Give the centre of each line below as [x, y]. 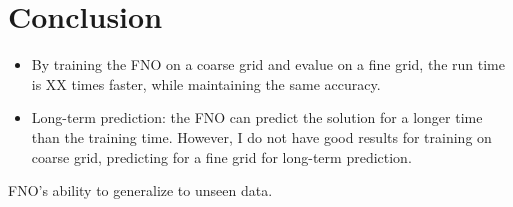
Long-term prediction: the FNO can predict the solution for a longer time [257, 117]
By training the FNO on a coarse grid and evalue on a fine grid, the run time [268, 64]
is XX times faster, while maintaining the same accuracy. [206, 83]
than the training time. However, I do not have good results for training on [261, 136]
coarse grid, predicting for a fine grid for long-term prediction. [221, 156]
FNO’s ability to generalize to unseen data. [140, 190]
